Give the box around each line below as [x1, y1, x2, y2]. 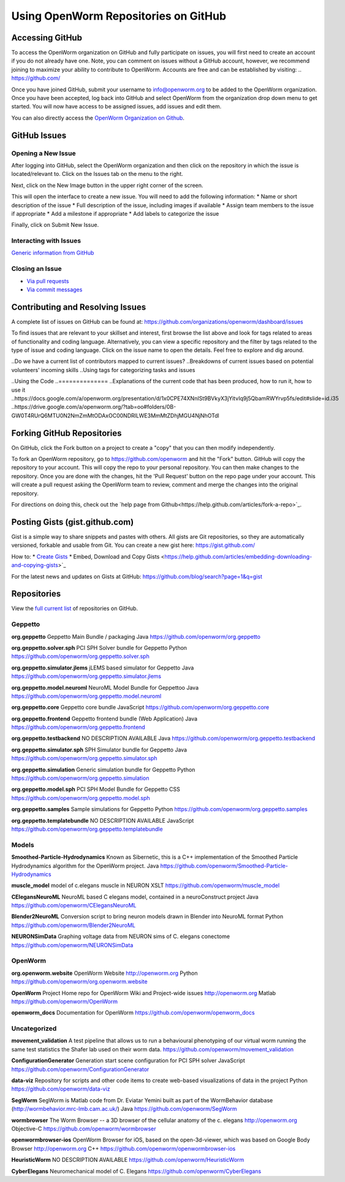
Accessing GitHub [11, 32, 83, 43]
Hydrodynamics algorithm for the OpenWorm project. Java [11, 862, 159, 869]
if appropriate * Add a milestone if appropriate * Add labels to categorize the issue [11, 210, 219, 217]
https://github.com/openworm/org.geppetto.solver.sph [11, 653, 150, 660]
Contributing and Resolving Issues [11, 302, 146, 312]
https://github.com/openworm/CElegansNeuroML [11, 902, 137, 909]
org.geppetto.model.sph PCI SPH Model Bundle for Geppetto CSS [11, 785, 181, 793]
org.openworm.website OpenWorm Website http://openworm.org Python [11, 969, 198, 977]
